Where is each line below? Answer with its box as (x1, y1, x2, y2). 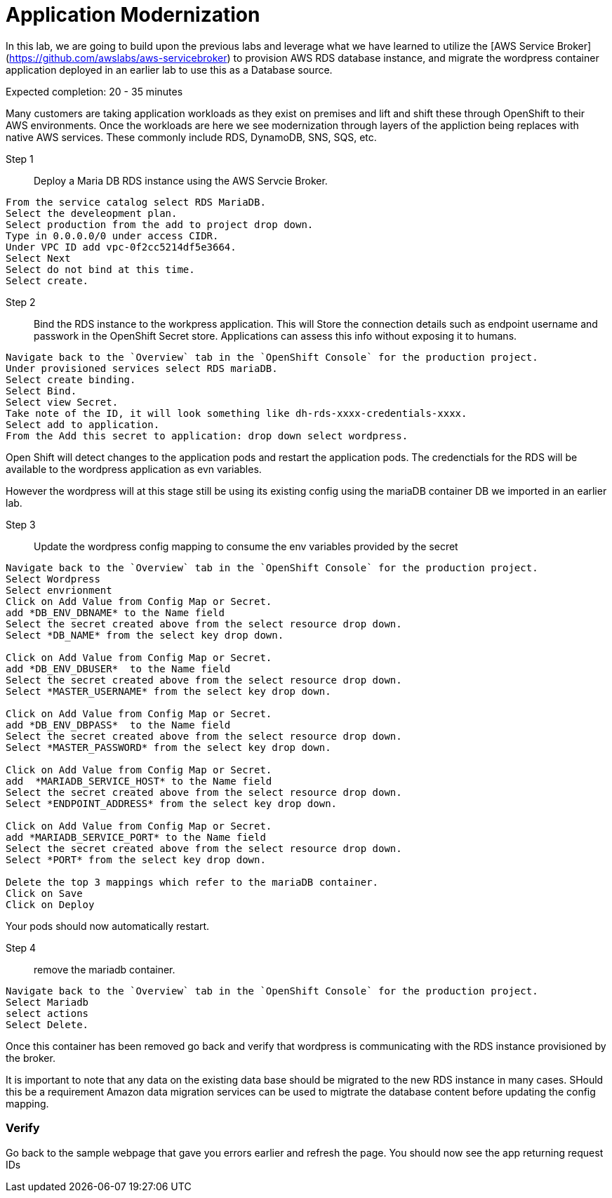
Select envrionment (6, 584, 112, 596)
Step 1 (6, 152, 34, 165)
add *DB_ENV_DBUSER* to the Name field (6, 663, 231, 674)
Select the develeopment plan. (6, 207, 178, 219)
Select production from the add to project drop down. (6, 218, 314, 230)
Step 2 (6, 295, 36, 308)
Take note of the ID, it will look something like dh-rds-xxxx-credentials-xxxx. (6, 407, 467, 419)
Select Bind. (6, 385, 77, 397)
